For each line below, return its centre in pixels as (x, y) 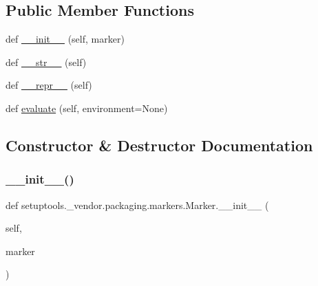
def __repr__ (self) (49, 85)
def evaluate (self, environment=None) (87, 108)
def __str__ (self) (46, 62)
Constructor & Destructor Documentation (159, 145)
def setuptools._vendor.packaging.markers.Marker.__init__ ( (137, 205)
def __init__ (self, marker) (65, 39)
